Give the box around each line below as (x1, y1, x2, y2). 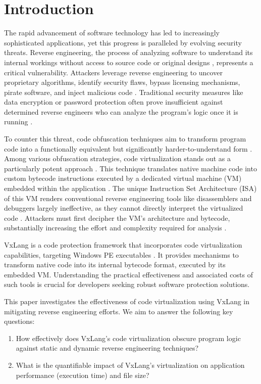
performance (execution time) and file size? (16, 369, 149, 380)
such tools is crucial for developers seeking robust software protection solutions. (4, 279, 250, 290)
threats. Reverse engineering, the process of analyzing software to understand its (4, 47, 253, 58)
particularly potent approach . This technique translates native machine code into (4, 163, 257, 173)
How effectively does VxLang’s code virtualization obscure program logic (16, 332, 241, 343)
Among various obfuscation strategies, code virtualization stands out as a (4, 153, 231, 164)
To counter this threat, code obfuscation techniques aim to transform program (4, 133, 246, 144)
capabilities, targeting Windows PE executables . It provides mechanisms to (4, 249, 239, 260)
